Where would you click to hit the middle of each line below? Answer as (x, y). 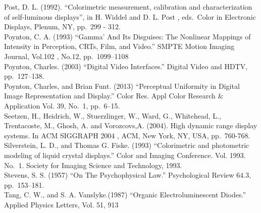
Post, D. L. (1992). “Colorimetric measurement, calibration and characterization (128, 7)
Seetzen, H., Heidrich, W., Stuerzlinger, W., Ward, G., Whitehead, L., (113, 115)
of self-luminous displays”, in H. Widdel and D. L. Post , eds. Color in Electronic (130, 16)
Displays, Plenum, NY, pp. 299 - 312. (62, 26)
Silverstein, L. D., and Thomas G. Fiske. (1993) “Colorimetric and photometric (127, 145)
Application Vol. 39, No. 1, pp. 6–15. (62, 105)
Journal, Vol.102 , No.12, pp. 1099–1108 (66, 56)
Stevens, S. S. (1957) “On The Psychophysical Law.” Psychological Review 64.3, (128, 175)
